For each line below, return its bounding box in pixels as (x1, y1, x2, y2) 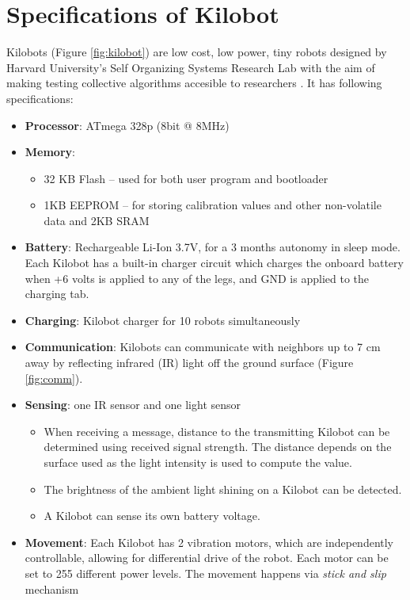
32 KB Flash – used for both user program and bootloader (44, 170, 328, 186)
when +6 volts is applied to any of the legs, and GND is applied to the (25, 269, 370, 286)
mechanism (25, 580, 79, 597)
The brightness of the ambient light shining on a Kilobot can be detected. (44, 480, 402, 497)
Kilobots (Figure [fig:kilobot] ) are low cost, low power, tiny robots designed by (6, 44, 387, 60)
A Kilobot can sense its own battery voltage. (44, 507, 260, 524)
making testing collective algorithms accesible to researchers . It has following (6, 75, 382, 91)
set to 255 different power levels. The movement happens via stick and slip (25, 564, 386, 581)
